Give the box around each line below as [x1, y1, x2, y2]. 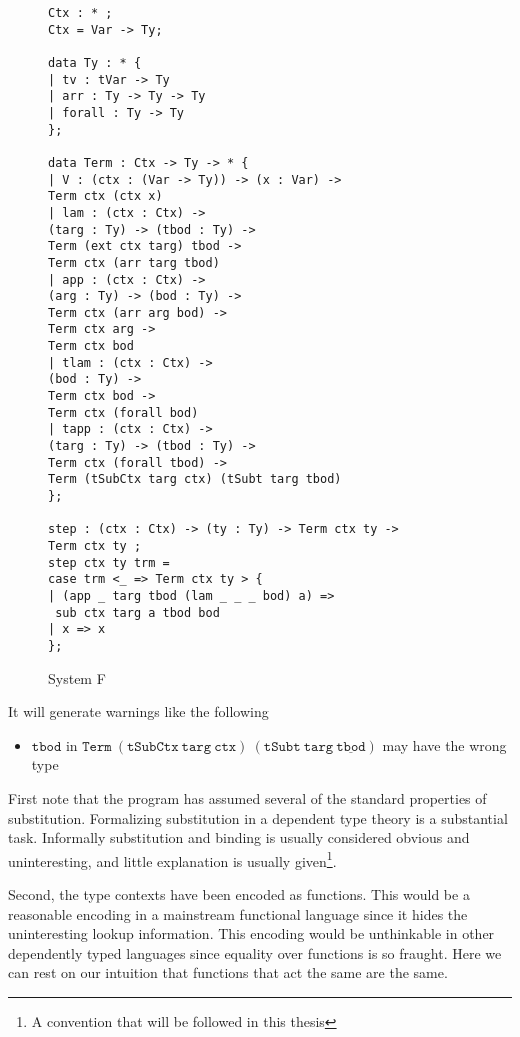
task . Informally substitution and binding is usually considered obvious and [8, 827, 470, 848]
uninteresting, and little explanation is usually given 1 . [8, 847, 337, 871]
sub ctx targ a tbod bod [55, 605, 220, 620]
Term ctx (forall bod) [48, 405, 199, 420]
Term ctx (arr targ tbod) [48, 255, 220, 270]
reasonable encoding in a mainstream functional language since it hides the [8, 903, 468, 924]
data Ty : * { [48, 55, 142, 70]
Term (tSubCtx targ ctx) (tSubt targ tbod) [48, 472, 342, 487]
